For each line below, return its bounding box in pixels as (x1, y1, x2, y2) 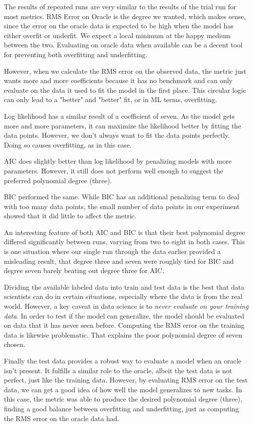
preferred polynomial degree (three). (4, 175, 112, 185)
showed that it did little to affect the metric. (4, 211, 136, 221)
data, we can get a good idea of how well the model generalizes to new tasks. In (4, 384, 242, 394)
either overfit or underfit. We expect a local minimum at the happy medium (4, 30, 231, 40)
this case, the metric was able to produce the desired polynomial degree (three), (4, 394, 242, 404)
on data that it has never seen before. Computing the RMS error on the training (4, 320, 245, 330)
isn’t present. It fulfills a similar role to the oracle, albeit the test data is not (4, 365, 233, 375)
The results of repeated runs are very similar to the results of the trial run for (4, 1, 236, 11)
